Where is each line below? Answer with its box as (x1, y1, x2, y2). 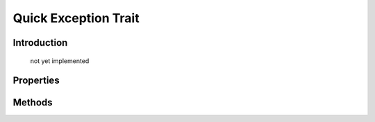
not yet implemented (30, 56, 90, 65)
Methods (12, 97, 53, 109)
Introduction (12, 37, 68, 49)
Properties (12, 75, 60, 87)
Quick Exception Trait (12, 10, 140, 26)
